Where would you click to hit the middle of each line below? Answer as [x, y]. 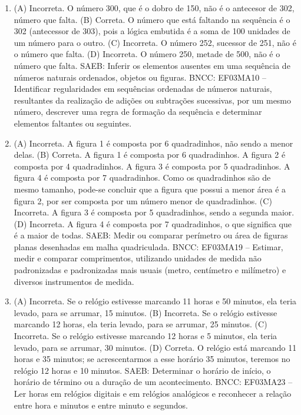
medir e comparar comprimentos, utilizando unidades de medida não [138, 258]
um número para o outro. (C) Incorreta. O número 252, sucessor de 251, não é [155, 42]
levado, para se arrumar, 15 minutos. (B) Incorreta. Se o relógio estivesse [145, 312]
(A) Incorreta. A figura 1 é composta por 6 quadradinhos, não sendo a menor [153, 143]
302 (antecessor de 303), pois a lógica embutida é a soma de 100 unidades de [152, 31]
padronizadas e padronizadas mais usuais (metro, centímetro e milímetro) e [150, 270]
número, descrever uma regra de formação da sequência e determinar [138, 112]
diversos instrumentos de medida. [74, 281]
